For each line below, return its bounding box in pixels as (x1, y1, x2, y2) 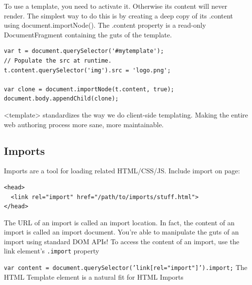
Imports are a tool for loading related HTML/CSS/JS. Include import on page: (4, 166, 240, 176)
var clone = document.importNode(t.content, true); (4, 85, 174, 93)
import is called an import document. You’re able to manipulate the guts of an (4, 227, 239, 237)
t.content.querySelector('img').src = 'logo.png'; (4, 67, 171, 74)
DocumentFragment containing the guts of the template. (4, 29, 172, 39)
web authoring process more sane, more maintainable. (4, 119, 164, 129)
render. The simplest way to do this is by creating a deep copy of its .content (4, 10, 233, 20)
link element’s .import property (4, 246, 100, 256)
